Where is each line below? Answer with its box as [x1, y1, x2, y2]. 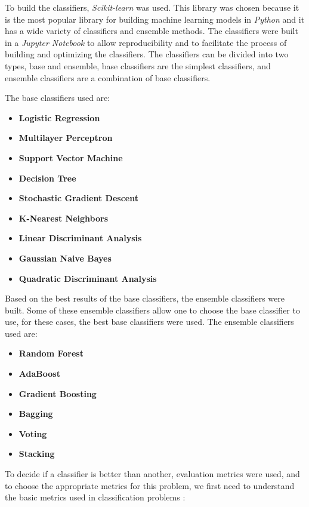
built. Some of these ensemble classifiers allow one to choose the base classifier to [5, 303, 300, 316]
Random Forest [18, 347, 84, 359]
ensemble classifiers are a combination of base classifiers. [5, 71, 211, 84]
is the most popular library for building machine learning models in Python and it [5, 13, 305, 25]
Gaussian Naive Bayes [18, 251, 112, 264]
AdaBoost [18, 367, 60, 380]
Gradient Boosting [18, 387, 97, 400]
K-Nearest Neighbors [18, 211, 108, 224]
